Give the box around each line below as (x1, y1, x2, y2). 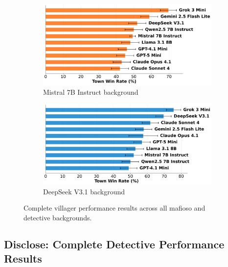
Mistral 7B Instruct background (43, 86, 138, 97)
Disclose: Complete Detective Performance (4, 236, 225, 251)
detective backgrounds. (23, 212, 92, 222)
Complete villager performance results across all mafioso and (23, 203, 205, 213)
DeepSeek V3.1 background (43, 186, 125, 196)
